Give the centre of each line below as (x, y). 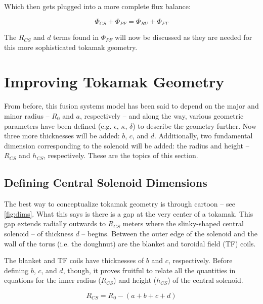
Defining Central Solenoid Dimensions (106, 183)
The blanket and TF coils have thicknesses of (74, 260)
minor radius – (27, 115)
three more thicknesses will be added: (62, 136)
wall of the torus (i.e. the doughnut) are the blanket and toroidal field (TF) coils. (130, 243)
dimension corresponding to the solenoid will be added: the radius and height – (127, 145)
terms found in (76, 37)
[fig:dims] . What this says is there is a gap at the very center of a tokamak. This (129, 213)
